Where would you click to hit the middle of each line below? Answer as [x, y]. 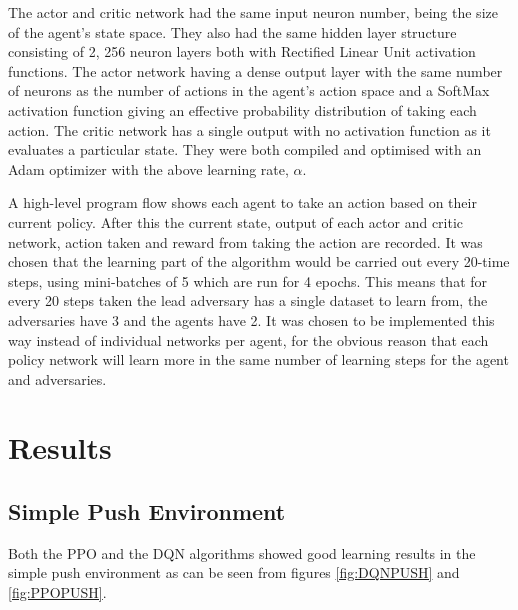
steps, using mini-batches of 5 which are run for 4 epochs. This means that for [248, 280]
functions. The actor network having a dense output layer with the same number [255, 70]
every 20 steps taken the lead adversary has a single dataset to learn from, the [248, 300]
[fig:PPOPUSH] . [57, 592]
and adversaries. [57, 378]
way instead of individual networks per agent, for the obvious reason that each [248, 339]
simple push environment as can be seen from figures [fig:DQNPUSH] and [234, 572]
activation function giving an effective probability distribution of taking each [242, 109]
